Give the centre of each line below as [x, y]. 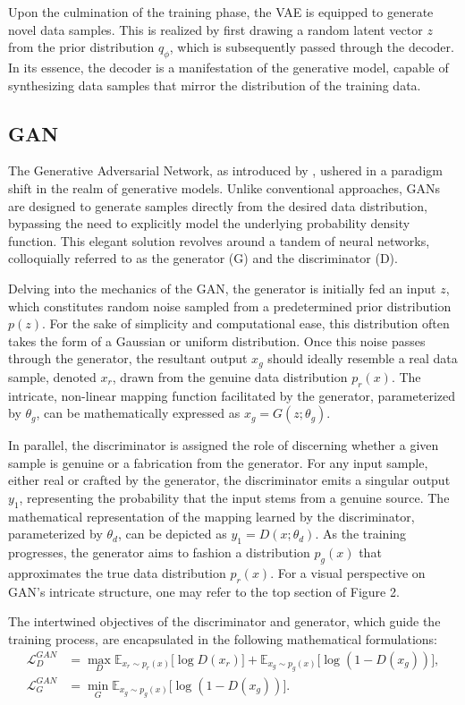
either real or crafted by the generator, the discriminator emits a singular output [229, 480]
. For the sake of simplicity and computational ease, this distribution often [246, 323]
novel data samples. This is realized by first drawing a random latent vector [216, 29]
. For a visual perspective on [348, 572]
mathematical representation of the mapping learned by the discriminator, [211, 516]
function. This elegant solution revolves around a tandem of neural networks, [219, 240]
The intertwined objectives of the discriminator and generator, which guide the [224, 621]
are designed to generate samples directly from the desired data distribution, [218, 205]
